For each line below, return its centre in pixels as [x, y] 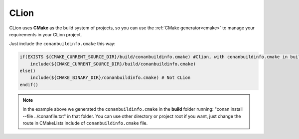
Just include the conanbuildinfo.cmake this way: [62, 44]
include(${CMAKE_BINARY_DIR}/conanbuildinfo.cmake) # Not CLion [110, 78]
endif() [29, 85]
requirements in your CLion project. [46, 34]
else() [28, 71]
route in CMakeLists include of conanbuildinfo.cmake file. [85, 123]
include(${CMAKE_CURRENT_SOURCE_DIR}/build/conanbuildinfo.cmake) [113, 64]
